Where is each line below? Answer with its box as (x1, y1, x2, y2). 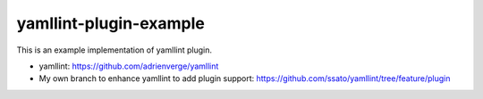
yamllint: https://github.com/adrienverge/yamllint (38, 61, 219, 71)
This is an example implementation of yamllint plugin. (16, 45, 212, 55)
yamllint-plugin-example (16, 13, 205, 33)
